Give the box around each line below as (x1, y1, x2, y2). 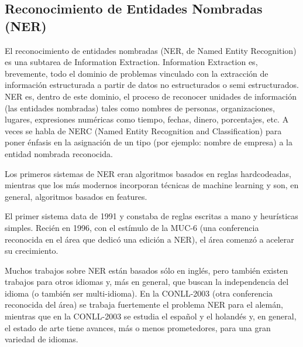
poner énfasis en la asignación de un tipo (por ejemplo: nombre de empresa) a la (5, 136, 293, 148)
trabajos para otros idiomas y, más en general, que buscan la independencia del (5, 275, 289, 288)
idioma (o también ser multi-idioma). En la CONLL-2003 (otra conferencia (5, 287, 273, 299)
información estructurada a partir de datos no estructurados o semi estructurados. (5, 79, 299, 91)
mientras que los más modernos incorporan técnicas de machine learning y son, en (5, 179, 299, 191)
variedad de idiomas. (5, 333, 78, 345)
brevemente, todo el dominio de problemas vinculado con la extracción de (5, 67, 268, 79)
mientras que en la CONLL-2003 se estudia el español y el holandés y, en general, (5, 310, 297, 322)
